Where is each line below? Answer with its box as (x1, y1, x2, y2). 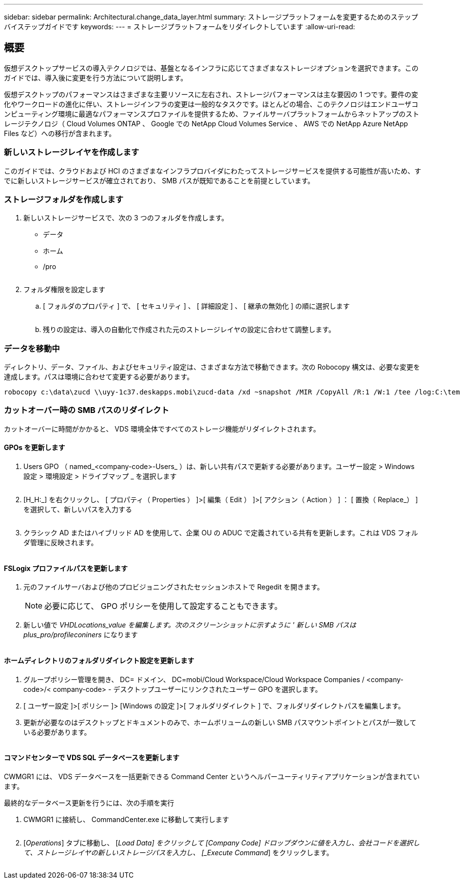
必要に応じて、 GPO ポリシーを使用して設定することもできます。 (44, 601, 282, 611)
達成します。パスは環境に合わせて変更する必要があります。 (4, 373, 194, 381)
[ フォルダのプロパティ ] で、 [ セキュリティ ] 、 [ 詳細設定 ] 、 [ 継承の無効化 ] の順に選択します (43, 302, 350, 311)
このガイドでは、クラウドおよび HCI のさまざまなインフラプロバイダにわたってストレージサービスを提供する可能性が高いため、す (4, 166, 422, 175)
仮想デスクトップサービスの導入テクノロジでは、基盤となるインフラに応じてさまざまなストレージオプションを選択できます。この (4, 63, 419, 72)
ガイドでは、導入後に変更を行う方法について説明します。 (4, 73, 188, 82)
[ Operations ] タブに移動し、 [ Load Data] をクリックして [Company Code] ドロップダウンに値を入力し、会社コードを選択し (23, 838, 420, 847)
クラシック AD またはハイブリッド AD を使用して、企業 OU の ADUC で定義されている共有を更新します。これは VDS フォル (23, 529, 418, 537)
